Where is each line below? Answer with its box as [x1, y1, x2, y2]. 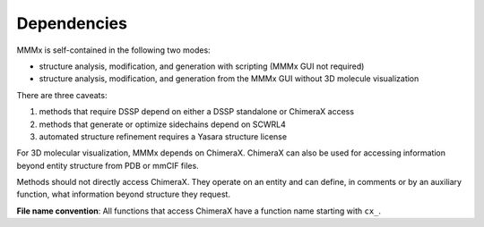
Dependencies [16, 13, 127, 33]
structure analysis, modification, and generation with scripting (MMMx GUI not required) [39, 61, 365, 71]
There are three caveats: [16, 89, 108, 100]
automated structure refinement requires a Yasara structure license [39, 130, 287, 142]
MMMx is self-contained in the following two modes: [16, 45, 211, 55]
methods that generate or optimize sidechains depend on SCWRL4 [39, 119, 286, 130]
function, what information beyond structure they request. [16, 189, 230, 200]
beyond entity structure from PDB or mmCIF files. [16, 160, 199, 171]
